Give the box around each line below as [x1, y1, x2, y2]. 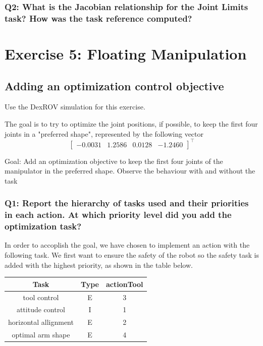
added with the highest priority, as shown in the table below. [5, 259, 193, 270]
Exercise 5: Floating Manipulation [5, 43, 247, 64]
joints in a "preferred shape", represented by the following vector [5, 128, 204, 139]
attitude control [16, 304, 66, 315]
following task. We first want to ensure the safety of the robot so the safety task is [5, 250, 259, 260]
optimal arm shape [12, 329, 70, 340]
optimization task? [5, 220, 82, 233]
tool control [23, 292, 59, 302]
